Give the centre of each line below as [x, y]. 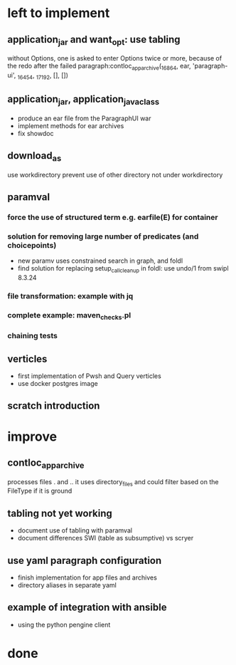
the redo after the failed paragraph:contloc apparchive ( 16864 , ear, [99, 67]
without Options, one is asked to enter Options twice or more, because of [115, 58]
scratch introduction [54, 406]
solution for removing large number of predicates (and [103, 236]
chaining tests [33, 336]
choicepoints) [32, 246]
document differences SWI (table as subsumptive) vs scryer [106, 538]
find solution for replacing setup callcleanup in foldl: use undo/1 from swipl [123, 269]
